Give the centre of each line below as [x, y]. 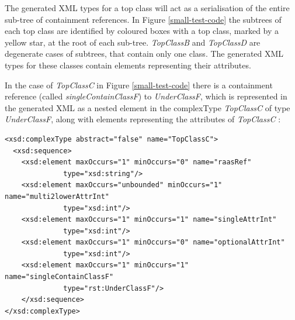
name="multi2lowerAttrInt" [57, 196]
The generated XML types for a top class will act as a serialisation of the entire [147, 8]
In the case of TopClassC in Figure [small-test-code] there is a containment [139, 85]
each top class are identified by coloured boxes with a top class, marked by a [142, 31]
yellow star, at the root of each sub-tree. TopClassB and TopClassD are [133, 42]
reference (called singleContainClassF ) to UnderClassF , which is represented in [146, 96]
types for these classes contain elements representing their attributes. [128, 65]
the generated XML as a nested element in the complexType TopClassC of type [147, 107]
